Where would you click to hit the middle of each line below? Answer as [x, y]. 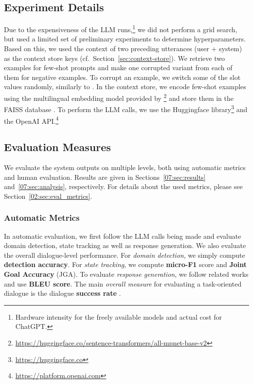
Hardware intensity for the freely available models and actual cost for [119, 317]
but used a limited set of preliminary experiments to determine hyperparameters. [125, 39]
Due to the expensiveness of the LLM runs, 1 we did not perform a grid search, [121, 29]
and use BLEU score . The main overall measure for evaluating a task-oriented [123, 283]
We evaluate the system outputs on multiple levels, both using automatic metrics [125, 167]
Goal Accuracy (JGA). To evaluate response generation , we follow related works [126, 274]
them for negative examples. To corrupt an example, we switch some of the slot [122, 77]
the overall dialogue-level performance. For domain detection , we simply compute [125, 255]
